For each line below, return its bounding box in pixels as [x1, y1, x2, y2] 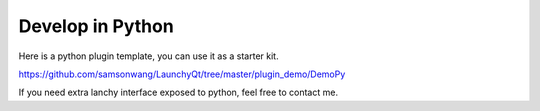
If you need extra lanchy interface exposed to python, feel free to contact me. [18, 86, 339, 99]
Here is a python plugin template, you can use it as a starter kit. [18, 50, 279, 62]
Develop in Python [18, 15, 174, 37]
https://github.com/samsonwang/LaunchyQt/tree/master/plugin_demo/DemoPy [18, 68, 346, 80]
